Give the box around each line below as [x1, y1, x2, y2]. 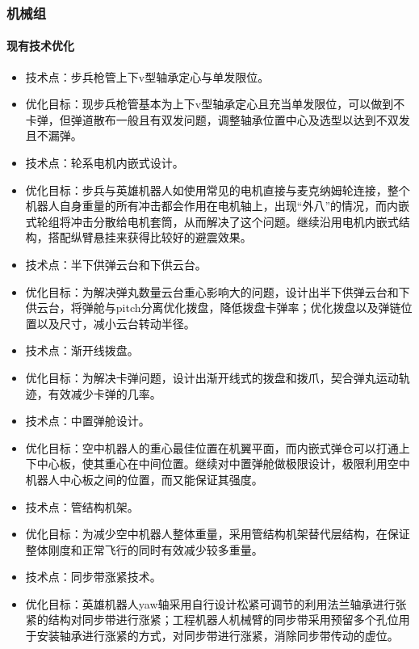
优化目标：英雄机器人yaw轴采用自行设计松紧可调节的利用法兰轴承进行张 [25, 595, 407, 612]
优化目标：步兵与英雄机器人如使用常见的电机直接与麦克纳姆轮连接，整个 [25, 181, 410, 198]
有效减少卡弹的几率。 [48, 385, 161, 402]
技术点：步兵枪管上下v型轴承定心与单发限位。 [25, 68, 270, 85]
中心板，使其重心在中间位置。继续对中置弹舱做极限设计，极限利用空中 [36, 455, 410, 472]
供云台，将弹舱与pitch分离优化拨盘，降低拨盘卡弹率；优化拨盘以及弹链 [25, 299, 401, 316]
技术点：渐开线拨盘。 [25, 342, 139, 359]
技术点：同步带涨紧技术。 [25, 568, 161, 585]
